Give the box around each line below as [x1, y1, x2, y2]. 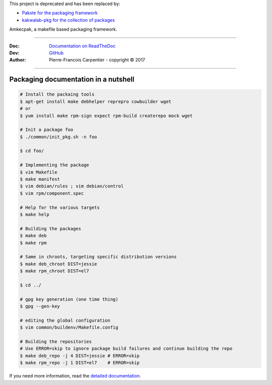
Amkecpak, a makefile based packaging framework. [9, 26, 118, 32]
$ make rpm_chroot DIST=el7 [20, 268, 89, 274]
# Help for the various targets [20, 204, 100, 210]
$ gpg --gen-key [20, 303, 60, 309]
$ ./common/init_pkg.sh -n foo [20, 134, 98, 140]
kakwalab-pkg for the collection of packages [22, 17, 115, 23]
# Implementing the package [20, 162, 89, 168]
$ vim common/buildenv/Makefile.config [20, 324, 118, 331]
